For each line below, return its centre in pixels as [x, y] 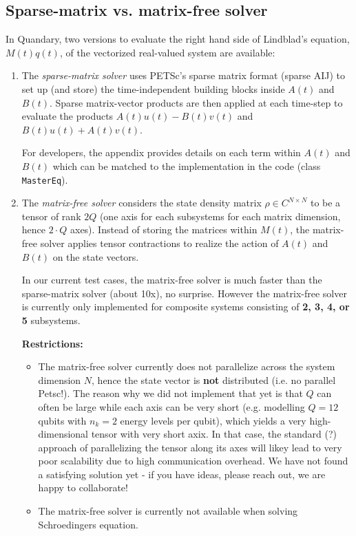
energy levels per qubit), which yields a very [213, 420]
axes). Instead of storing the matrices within [164, 229]
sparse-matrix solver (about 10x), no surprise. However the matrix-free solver [184, 293]
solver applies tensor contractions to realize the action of [159, 243]
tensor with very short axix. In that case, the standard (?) [214, 434]
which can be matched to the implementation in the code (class [187, 165]
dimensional [63, 434]
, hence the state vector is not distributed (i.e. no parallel [214, 379]
